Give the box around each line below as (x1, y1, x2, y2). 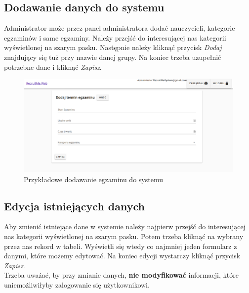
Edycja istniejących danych (4, 198, 145, 213)
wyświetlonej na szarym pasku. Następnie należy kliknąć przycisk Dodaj (4, 42, 222, 52)
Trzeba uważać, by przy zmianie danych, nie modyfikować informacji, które (4, 270, 239, 280)
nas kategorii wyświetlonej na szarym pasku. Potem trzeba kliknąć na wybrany (4, 231, 244, 241)
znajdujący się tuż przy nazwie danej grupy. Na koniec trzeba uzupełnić (4, 51, 221, 62)
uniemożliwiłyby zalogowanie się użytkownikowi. (4, 279, 150, 290)
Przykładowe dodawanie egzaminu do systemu (24, 174, 163, 184)
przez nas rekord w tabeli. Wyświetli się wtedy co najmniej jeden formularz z (4, 241, 237, 251)
